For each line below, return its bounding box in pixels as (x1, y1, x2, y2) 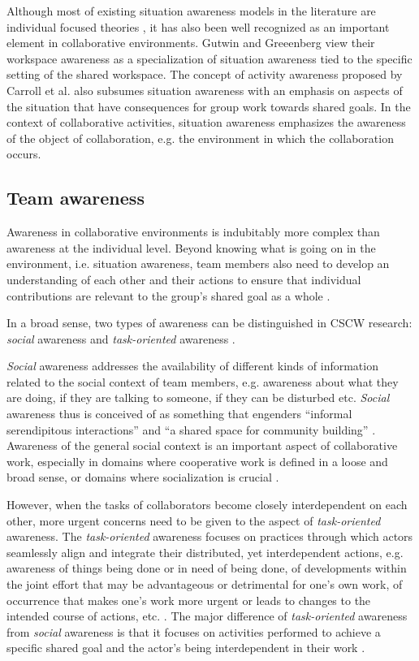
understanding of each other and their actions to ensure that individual (6, 270, 361, 287)
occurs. (6, 145, 41, 162)
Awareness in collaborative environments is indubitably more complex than (6, 223, 380, 240)
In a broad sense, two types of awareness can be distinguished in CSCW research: (6, 314, 413, 331)
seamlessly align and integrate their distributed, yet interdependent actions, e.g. (6, 543, 404, 560)
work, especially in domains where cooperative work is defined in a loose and (6, 452, 388, 469)
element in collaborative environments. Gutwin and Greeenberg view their (6, 34, 375, 51)
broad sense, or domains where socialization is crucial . (6, 469, 279, 486)
